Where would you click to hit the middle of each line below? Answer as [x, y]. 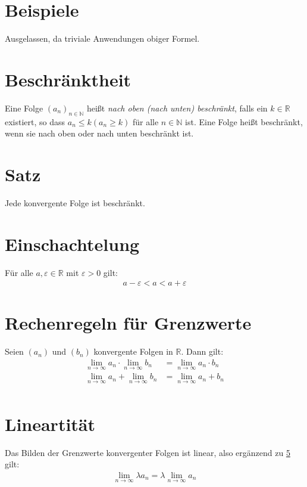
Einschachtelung [72, 243]
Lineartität [50, 424]
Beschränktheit [68, 79]
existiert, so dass [35, 121]
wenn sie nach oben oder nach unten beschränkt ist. [99, 133]
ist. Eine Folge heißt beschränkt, [244, 121]
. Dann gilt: [202, 351]
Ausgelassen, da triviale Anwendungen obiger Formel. [102, 38]
